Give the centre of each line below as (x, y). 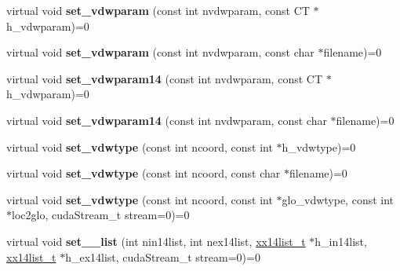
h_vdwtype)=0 (319, 146)
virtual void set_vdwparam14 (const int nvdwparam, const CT (165, 78)
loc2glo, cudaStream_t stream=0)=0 (101, 215)
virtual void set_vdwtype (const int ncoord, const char (144, 173)
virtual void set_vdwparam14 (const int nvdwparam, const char (167, 120)
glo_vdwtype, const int (338, 199)
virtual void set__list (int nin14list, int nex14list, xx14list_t (156, 241)
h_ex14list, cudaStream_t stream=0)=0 (163, 256)
